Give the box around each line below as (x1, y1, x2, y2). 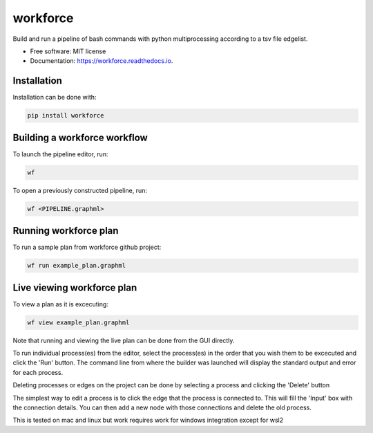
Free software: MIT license (30, 47, 106, 55)
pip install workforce (27, 111, 104, 120)
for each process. (12, 368, 64, 376)
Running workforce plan (12, 225, 119, 237)
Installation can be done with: (12, 93, 97, 102)
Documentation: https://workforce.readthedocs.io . (30, 57, 173, 65)
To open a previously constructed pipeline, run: (12, 186, 148, 194)
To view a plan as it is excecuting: (12, 300, 108, 308)
